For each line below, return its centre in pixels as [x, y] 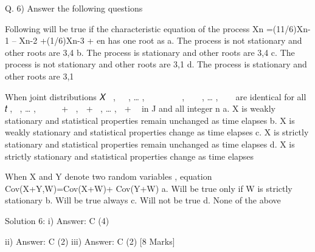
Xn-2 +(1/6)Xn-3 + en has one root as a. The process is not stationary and [161, 40]
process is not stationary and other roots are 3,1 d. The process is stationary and [156, 64]
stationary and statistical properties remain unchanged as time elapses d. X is [150, 144]
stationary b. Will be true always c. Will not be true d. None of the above [143, 200]
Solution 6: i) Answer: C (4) [57, 220]
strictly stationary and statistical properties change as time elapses [130, 156]
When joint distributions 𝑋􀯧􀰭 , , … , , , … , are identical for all [156, 96]
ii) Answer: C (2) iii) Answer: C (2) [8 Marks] [90, 241]
